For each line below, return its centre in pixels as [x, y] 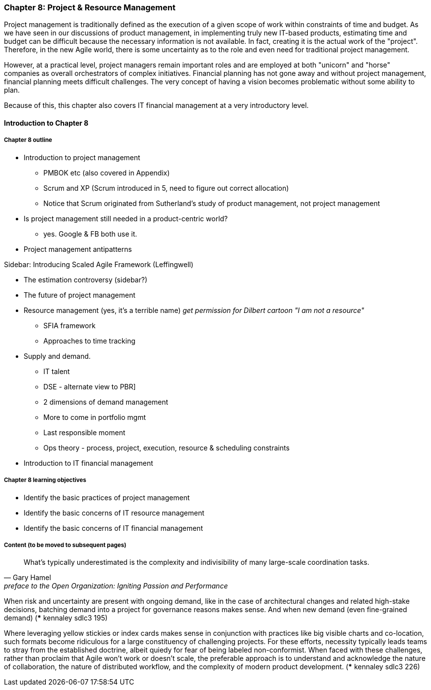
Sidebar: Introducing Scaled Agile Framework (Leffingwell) [99, 264]
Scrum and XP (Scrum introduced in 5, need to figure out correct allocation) [166, 188]
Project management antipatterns [78, 249]
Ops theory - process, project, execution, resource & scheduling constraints [166, 448]
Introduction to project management [82, 157]
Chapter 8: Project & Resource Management [90, 7]
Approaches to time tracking [89, 341]
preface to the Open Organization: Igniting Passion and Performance [116, 586]
